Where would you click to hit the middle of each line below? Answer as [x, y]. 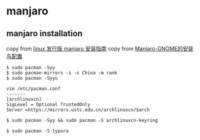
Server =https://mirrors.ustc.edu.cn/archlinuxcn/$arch [78, 110]
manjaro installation [44, 33]
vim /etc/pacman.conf [34, 89]
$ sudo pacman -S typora [37, 131]
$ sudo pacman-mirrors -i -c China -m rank [62, 73]
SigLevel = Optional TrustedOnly [48, 104]
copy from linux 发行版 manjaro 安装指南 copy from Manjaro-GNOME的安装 [100, 49]
